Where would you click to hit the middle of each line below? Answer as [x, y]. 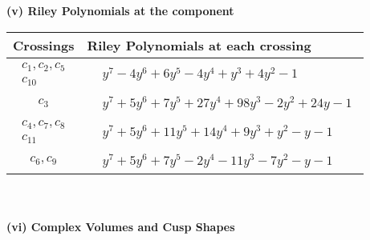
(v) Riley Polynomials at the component [120, 10]
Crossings [44, 45]
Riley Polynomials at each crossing [199, 45]
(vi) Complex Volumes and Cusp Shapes [121, 226]
